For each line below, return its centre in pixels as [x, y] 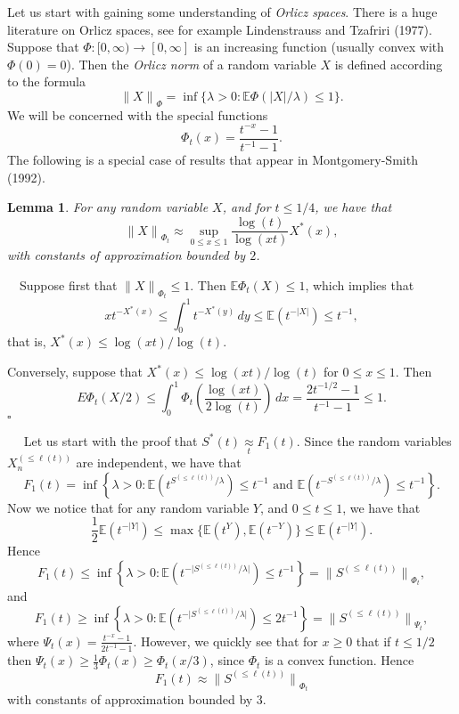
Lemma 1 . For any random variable [108, 207]
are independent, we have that [159, 462]
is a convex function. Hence [340, 660]
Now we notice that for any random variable [128, 507]
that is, [27, 341]
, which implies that [360, 284]
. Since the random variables [374, 440]
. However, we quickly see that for [225, 641]
